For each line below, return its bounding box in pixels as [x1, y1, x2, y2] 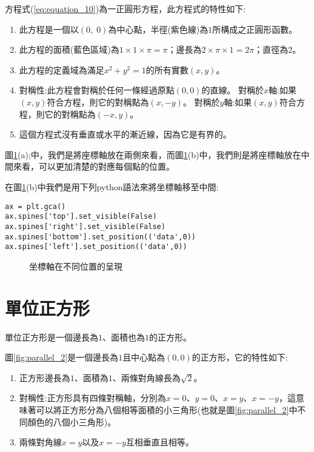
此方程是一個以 [19, 22, 79, 35]
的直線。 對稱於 [201, 84, 264, 96]
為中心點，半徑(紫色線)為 [108, 22, 209, 35]
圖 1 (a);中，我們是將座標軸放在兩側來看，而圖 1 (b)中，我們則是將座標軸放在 [5, 148, 301, 161]
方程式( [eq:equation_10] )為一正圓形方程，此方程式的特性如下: [5, 2, 246, 15]
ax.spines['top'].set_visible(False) [5, 212, 157, 221]
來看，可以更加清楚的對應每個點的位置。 [13, 160, 175, 173]
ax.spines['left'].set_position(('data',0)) [5, 242, 187, 251]
